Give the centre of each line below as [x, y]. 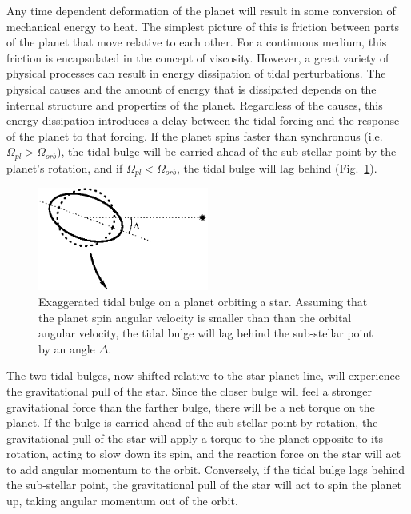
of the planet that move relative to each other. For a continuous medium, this [197, 42]
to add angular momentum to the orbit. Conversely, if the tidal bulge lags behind [206, 469]
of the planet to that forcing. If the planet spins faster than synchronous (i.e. [195, 135]
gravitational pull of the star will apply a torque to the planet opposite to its [195, 438]
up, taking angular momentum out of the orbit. [122, 501]
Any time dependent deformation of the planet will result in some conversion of [201, 10]
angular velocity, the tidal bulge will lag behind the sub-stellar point [206, 333]
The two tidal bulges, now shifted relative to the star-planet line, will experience [203, 375]
